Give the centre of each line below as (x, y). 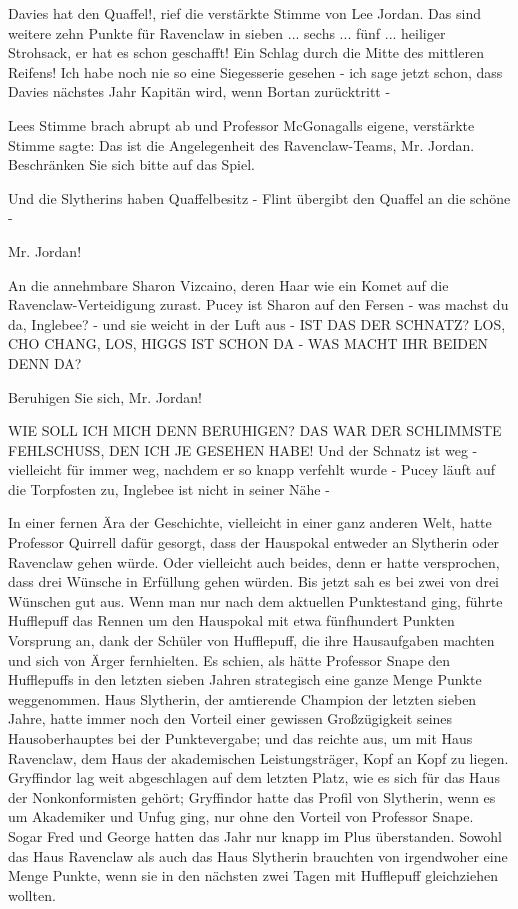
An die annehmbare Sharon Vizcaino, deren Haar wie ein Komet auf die (228, 284)
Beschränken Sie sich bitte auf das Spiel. (132, 164)
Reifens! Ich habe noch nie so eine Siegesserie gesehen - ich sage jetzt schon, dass (255, 71)
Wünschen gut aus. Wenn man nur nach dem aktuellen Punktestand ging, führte (255, 600)
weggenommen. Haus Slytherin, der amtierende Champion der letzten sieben (242, 698)
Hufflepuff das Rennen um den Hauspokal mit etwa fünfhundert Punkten (231, 620)
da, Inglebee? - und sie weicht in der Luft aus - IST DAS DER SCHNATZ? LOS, (257, 323)
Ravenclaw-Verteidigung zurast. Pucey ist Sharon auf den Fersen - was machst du (258, 304)
